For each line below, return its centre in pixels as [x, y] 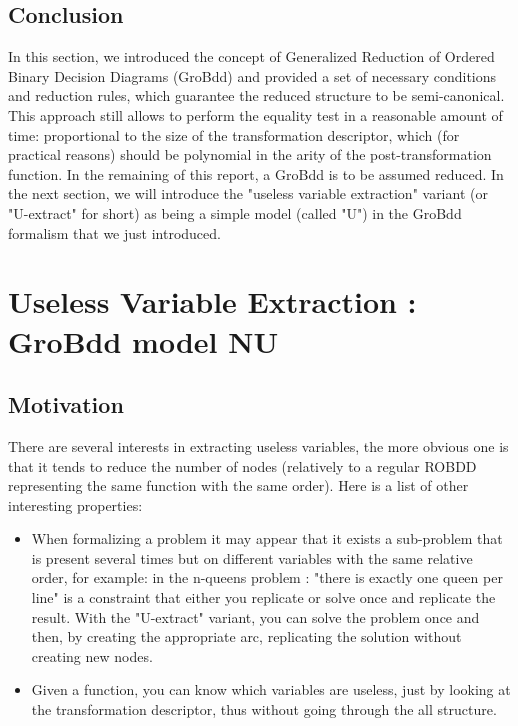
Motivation [66, 404]
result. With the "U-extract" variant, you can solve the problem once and [255, 616]
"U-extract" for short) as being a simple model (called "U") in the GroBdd [235, 212]
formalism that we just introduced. [114, 232]
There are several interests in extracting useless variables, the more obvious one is [258, 445]
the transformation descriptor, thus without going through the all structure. [264, 709]
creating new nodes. [92, 655]
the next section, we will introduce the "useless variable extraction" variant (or [248, 193]
